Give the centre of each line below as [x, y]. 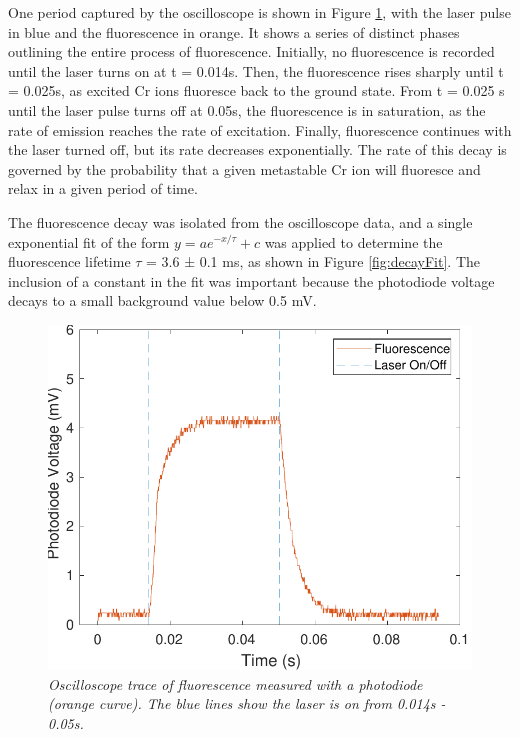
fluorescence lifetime [69, 261]
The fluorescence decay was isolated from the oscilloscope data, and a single [240, 221]
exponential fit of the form [89, 241]
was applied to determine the [353, 241]
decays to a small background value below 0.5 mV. [162, 300]
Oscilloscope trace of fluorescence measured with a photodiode [235, 683]
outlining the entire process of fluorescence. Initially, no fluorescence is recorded [251, 51]
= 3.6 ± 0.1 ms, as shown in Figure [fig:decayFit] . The [313, 261]
